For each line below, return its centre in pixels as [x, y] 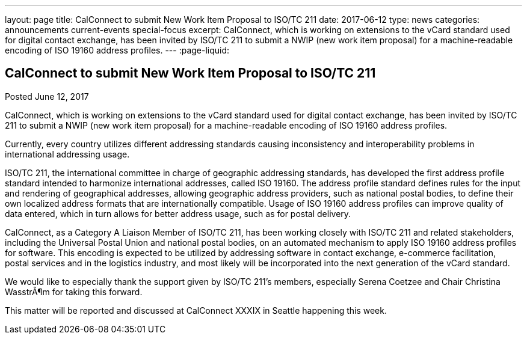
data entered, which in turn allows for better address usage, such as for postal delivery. [178, 213]
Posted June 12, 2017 [47, 96]
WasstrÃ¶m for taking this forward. [74, 292]
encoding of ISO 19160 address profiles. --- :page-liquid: [117, 50]
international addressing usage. [67, 154]
